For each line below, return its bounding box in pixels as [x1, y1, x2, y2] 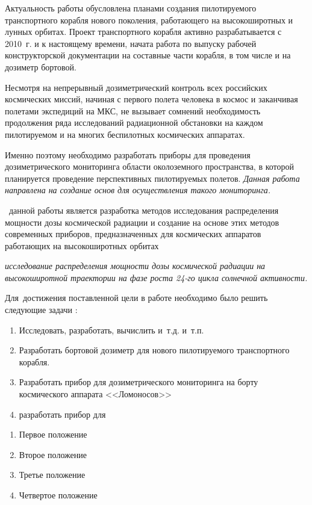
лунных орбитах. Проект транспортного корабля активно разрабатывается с [5, 25, 282, 38]
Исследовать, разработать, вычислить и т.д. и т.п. [19, 323, 204, 336]
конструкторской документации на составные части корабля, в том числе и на [5, 49, 291, 61]
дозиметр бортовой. [5, 60, 76, 73]
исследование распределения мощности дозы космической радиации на [5, 259, 266, 272]
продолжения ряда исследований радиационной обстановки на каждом [5, 116, 263, 129]
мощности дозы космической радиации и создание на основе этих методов [5, 215, 279, 228]
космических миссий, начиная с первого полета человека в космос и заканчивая [5, 93, 298, 105]
